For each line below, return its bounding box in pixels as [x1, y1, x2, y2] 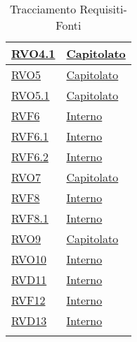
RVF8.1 [11, 210, 48, 226]
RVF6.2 [11, 148, 48, 165]
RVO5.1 [11, 87, 50, 103]
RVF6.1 [11, 128, 48, 144]
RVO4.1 [11, 45, 56, 61]
